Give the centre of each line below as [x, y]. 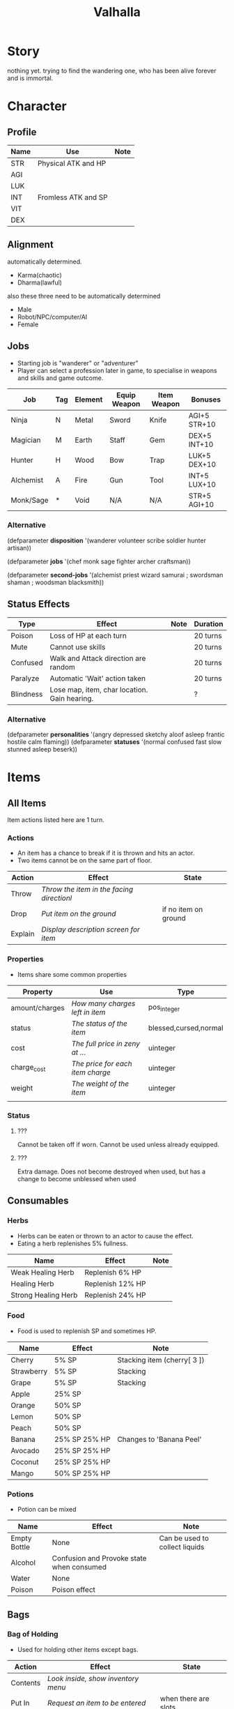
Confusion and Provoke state [99, 1558]
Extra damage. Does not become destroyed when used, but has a [111, 1171]
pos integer [164, 1008]
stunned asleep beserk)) [42, 749]
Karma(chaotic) [40, 275]
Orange [23, 1405]
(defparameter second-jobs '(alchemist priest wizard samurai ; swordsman [115, 575]
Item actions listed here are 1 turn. [56, 819]
